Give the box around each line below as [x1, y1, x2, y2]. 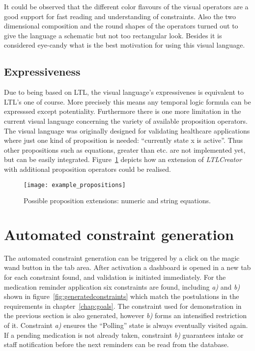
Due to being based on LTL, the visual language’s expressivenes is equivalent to [4, 87, 244, 97]
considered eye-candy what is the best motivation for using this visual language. [4, 40, 245, 50]
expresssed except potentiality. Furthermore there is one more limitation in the [4, 106, 241, 116]
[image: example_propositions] [24, 181, 126, 189]
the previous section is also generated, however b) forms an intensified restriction [4, 310, 247, 321]
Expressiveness [4, 64, 81, 79]
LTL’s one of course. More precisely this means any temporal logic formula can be [4, 96, 251, 107]
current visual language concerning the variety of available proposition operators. [4, 115, 248, 126]
